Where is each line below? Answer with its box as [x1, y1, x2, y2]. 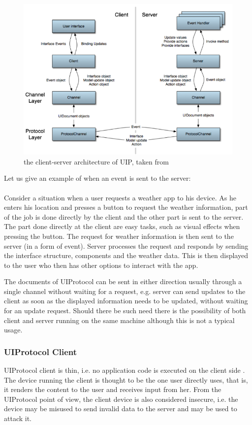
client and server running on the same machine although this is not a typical [4, 315, 235, 325]
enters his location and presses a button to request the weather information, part [4, 202, 248, 212]
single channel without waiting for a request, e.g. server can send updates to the [4, 286, 246, 296]
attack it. [4, 413, 31, 424]
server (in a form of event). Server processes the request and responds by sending [4, 240, 249, 251]
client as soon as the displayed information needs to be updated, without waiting [4, 295, 248, 306]
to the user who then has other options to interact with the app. [4, 260, 198, 270]
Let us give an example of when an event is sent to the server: [4, 173, 191, 183]
